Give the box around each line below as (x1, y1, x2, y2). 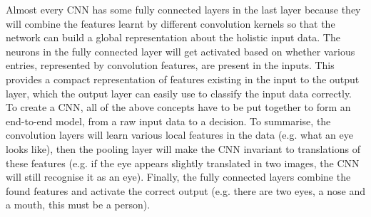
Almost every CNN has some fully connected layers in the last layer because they (6, 2, 361, 16)
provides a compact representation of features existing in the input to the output (6, 71, 360, 86)
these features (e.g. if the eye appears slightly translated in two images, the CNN (6, 155, 360, 170)
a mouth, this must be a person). (6, 197, 151, 212)
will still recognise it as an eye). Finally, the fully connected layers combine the (6, 169, 351, 184)
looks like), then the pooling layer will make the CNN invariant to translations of (6, 141, 360, 156)
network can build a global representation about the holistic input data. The (6, 30, 340, 45)
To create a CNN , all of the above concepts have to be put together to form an (6, 100, 351, 115)
